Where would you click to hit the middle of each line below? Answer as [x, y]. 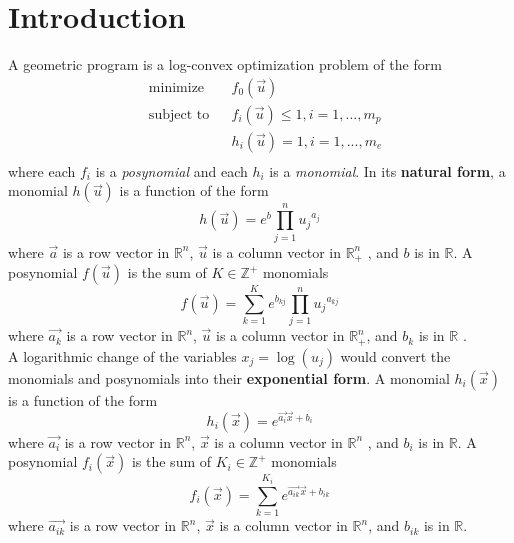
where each [42, 170]
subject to [179, 114]
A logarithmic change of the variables [122, 355]
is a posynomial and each [171, 170]
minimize [176, 87]
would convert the [395, 355]
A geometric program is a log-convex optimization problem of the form [225, 64]
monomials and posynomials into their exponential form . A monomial [229, 377]
